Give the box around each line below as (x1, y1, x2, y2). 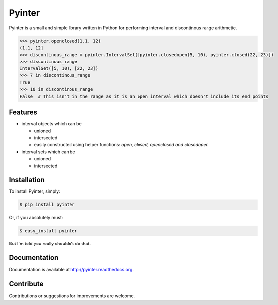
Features (9, 108, 37, 117)
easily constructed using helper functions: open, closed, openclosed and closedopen (34, 142, 208, 148)
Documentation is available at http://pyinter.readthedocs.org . (9, 267, 134, 273)
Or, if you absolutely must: (9, 215, 63, 221)
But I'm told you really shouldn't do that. (9, 241, 91, 246)
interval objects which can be (21, 121, 82, 127)
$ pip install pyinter (19, 202, 75, 208)
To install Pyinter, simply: (9, 188, 60, 194)
